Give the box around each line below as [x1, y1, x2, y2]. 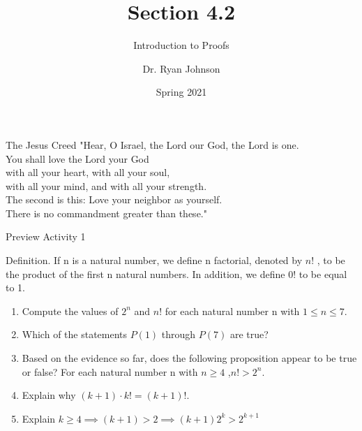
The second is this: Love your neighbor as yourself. [6, 192, 223, 207]
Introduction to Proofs [133, 38, 229, 52]
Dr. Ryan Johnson [142, 61, 220, 75]
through [161, 327, 196, 342]
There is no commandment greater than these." [6, 205, 207, 220]
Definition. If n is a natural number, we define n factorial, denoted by [6, 253, 303, 268]
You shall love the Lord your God [6, 151, 149, 166]
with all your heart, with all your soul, [6, 165, 170, 180]
